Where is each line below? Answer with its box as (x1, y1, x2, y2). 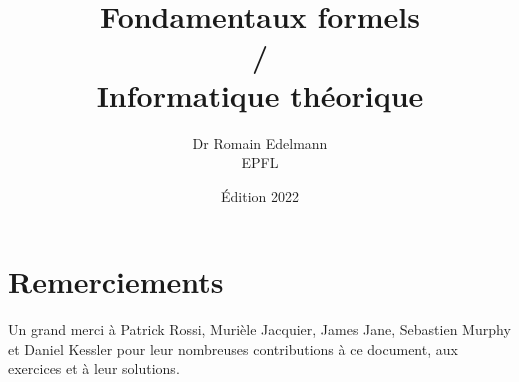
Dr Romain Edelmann (192, 132, 328, 153)
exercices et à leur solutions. (8, 358, 180, 379)
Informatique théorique (96, 74, 424, 115)
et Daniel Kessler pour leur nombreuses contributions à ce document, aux (8, 338, 458, 359)
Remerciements (8, 261, 224, 302)
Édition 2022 (221, 185, 299, 206)
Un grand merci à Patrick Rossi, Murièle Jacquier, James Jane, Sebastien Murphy (8, 319, 511, 340)
